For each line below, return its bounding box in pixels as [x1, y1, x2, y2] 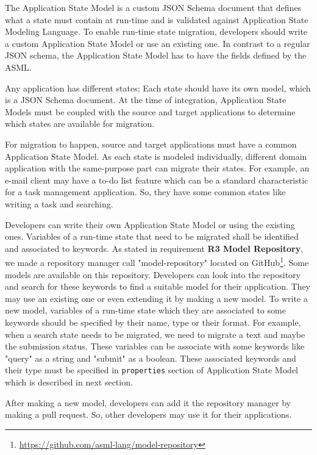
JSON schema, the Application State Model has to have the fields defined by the [5, 49, 307, 62]
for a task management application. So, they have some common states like [5, 185, 286, 198]
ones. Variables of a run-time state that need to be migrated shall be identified [5, 230, 299, 243]
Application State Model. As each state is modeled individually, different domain [5, 149, 307, 162]
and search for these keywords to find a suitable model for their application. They [5, 280, 311, 293]
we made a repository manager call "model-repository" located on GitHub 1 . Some [5, 254, 309, 268]
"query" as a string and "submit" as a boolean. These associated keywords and [5, 351, 296, 364]
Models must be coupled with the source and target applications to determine [5, 105, 296, 118]
